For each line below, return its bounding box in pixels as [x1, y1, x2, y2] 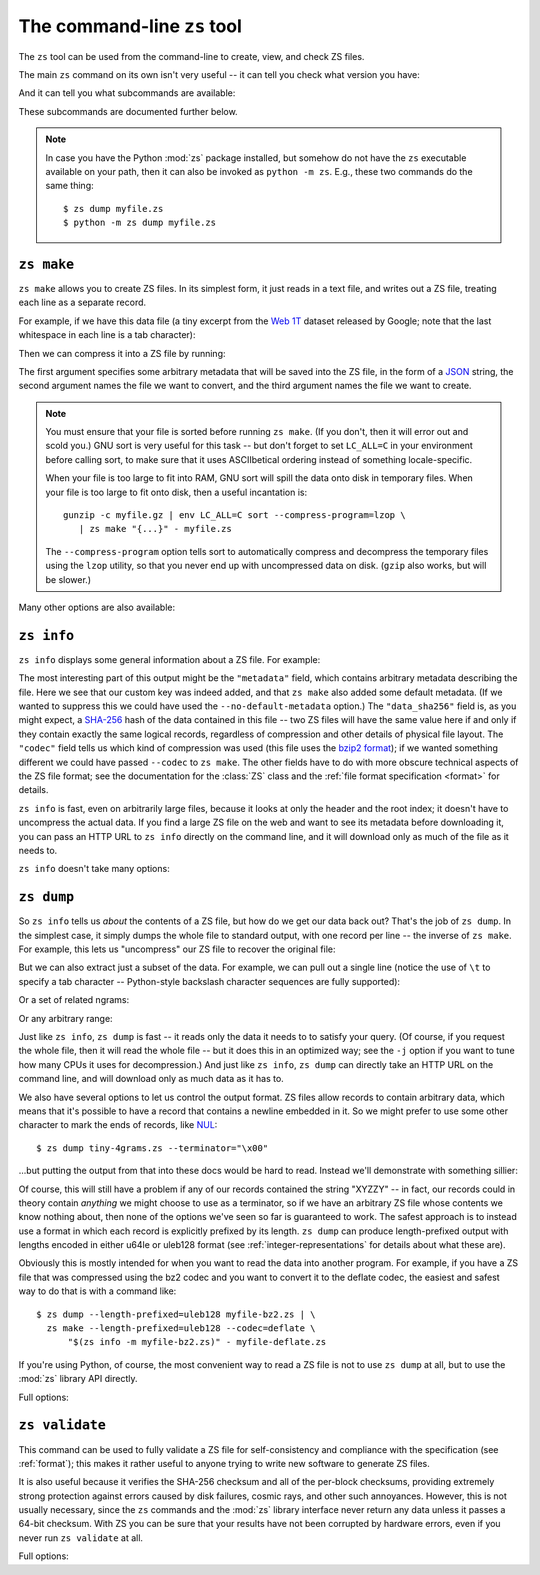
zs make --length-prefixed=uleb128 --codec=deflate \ [46, 1323, 316, 1334]
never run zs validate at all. [18, 1531, 144, 1544]
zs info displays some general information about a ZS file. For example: [18, 653, 321, 665]
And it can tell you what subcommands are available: [18, 87, 236, 99]
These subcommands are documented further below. [18, 105, 239, 117]
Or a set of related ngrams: [18, 994, 130, 1006]
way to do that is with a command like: [18, 1285, 177, 1297]
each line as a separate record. [18, 296, 147, 309]
